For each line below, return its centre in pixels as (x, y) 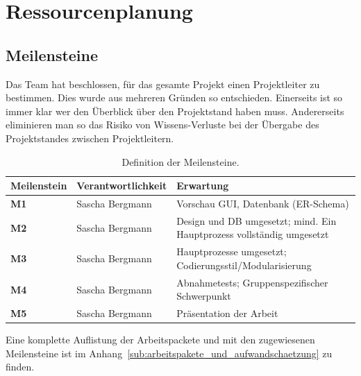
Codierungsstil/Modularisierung (244, 265)
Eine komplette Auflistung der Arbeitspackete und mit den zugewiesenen (160, 340)
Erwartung (203, 186)
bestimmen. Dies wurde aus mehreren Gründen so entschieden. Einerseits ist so (174, 97)
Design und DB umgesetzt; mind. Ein (257, 220)
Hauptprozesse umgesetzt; (232, 251)
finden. (20, 367)
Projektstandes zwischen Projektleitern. (90, 138)
